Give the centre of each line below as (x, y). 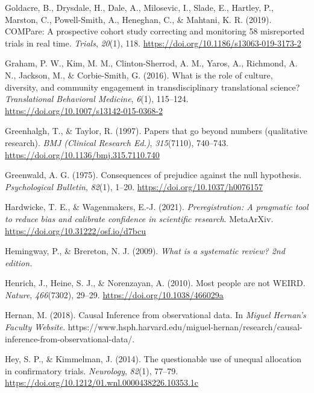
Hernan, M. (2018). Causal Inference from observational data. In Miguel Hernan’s (155, 315)
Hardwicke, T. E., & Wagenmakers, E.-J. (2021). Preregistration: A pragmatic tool (157, 207)
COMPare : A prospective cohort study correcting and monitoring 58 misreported (155, 31)
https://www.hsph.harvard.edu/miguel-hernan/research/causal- (185, 327)
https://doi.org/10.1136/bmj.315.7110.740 (82, 154)
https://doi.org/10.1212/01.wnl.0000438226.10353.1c (102, 382)
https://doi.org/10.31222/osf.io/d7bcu (75, 230)
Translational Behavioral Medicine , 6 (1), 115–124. (97, 99)
